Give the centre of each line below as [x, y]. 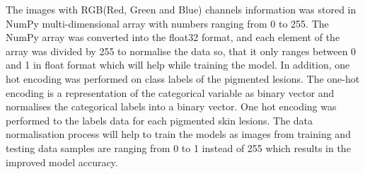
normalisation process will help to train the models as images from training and [178, 134]
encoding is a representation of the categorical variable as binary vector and [170, 92]
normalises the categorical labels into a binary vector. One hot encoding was [171, 106]
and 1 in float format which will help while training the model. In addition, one [178, 65]
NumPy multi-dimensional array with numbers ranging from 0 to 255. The [167, 23]
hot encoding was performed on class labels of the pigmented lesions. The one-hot [183, 78]
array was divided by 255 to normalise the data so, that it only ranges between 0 [181, 51]
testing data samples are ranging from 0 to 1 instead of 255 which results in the [178, 147]
